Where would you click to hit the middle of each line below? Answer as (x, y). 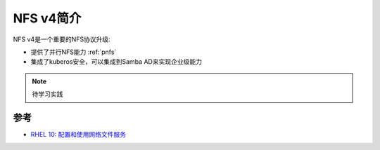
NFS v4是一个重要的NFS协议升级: (62, 39)
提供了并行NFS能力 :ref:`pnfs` (74, 52)
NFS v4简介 (47, 18)
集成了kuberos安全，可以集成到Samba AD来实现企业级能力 (116, 62)
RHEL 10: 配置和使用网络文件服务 (78, 135)
